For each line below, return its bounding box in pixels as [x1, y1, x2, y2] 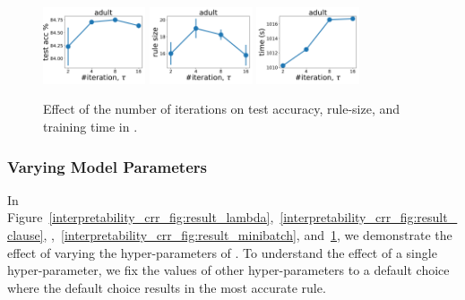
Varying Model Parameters [7, 155, 207, 177]
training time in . [43, 117, 138, 136]
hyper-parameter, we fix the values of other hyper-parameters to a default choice [7, 261, 450, 279]
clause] [7, 226, 44, 244]
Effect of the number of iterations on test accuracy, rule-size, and [43, 99, 400, 118]
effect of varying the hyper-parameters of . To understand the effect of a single [7, 243, 437, 261]
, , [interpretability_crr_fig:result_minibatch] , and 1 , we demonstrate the [43, 226, 452, 244]
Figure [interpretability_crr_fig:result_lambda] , [7, 208, 274, 227]
